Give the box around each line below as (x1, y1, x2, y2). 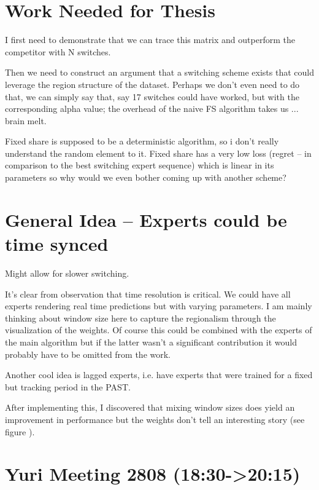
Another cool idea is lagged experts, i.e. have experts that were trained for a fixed (5, 368, 313, 381)
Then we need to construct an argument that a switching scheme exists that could (5, 66, 315, 79)
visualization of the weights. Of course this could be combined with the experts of (5, 323, 312, 336)
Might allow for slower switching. (5, 266, 129, 279)
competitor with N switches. (5, 45, 111, 58)
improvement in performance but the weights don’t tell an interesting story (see (5, 413, 305, 425)
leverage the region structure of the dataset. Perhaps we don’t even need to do (5, 77, 300, 90)
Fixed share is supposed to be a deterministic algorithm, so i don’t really (5, 135, 279, 148)
